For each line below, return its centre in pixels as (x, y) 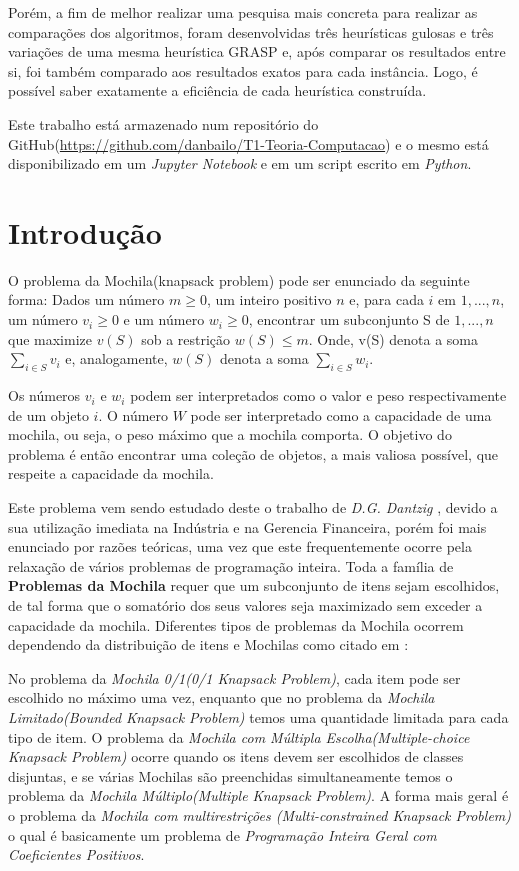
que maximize (50, 338)
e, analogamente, (116, 358)
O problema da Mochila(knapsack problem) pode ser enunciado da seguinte (239, 279)
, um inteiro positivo (269, 299)
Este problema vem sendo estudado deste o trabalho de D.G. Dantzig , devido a (253, 507)
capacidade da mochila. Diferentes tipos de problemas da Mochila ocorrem (236, 624)
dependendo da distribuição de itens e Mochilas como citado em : (208, 644)
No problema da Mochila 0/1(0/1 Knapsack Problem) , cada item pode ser (234, 677)
